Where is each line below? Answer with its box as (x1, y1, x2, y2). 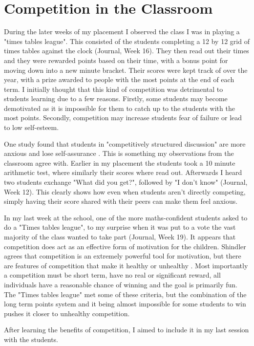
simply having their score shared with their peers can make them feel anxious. (4, 196, 238, 206)
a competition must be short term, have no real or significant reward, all (4, 270, 221, 280)
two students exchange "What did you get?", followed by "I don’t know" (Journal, (4, 177, 248, 187)
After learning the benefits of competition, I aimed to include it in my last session (4, 324, 249, 335)
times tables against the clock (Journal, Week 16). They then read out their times (4, 45, 249, 56)
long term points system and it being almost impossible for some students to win (4, 299, 246, 309)
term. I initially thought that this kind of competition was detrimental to (4, 84, 223, 94)
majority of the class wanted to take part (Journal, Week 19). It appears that (4, 232, 236, 241)
